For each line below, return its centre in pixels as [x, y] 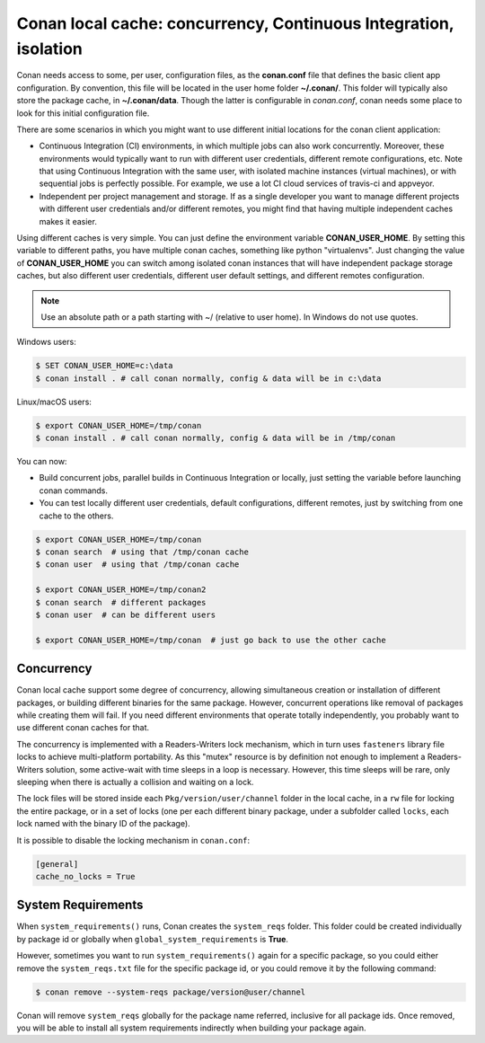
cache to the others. [76, 516]
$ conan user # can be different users [125, 614]
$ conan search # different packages [121, 602]
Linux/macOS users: [54, 402]
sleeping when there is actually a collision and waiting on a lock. [135, 782]
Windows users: [46, 342]
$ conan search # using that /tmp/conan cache [142, 552]
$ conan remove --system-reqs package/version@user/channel [171, 992]
